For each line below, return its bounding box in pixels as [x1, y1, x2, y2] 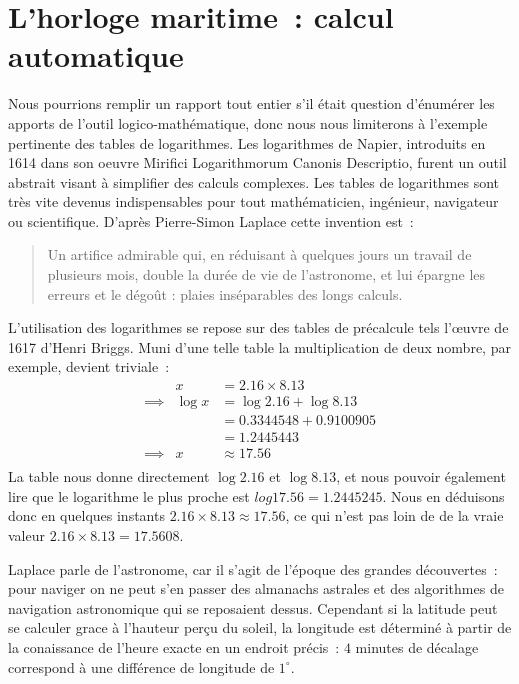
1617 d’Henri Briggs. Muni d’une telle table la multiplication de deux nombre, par [8, 336, 511, 357]
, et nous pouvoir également [336, 466, 506, 487]
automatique [8, 35, 184, 76]
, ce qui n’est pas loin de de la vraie [285, 505, 504, 526]
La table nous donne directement [8, 466, 210, 487]
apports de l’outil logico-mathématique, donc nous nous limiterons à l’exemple [8, 112, 488, 133]
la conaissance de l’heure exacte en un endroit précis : [8, 636, 340, 657]
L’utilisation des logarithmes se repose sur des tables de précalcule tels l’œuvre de [8, 317, 509, 338]
